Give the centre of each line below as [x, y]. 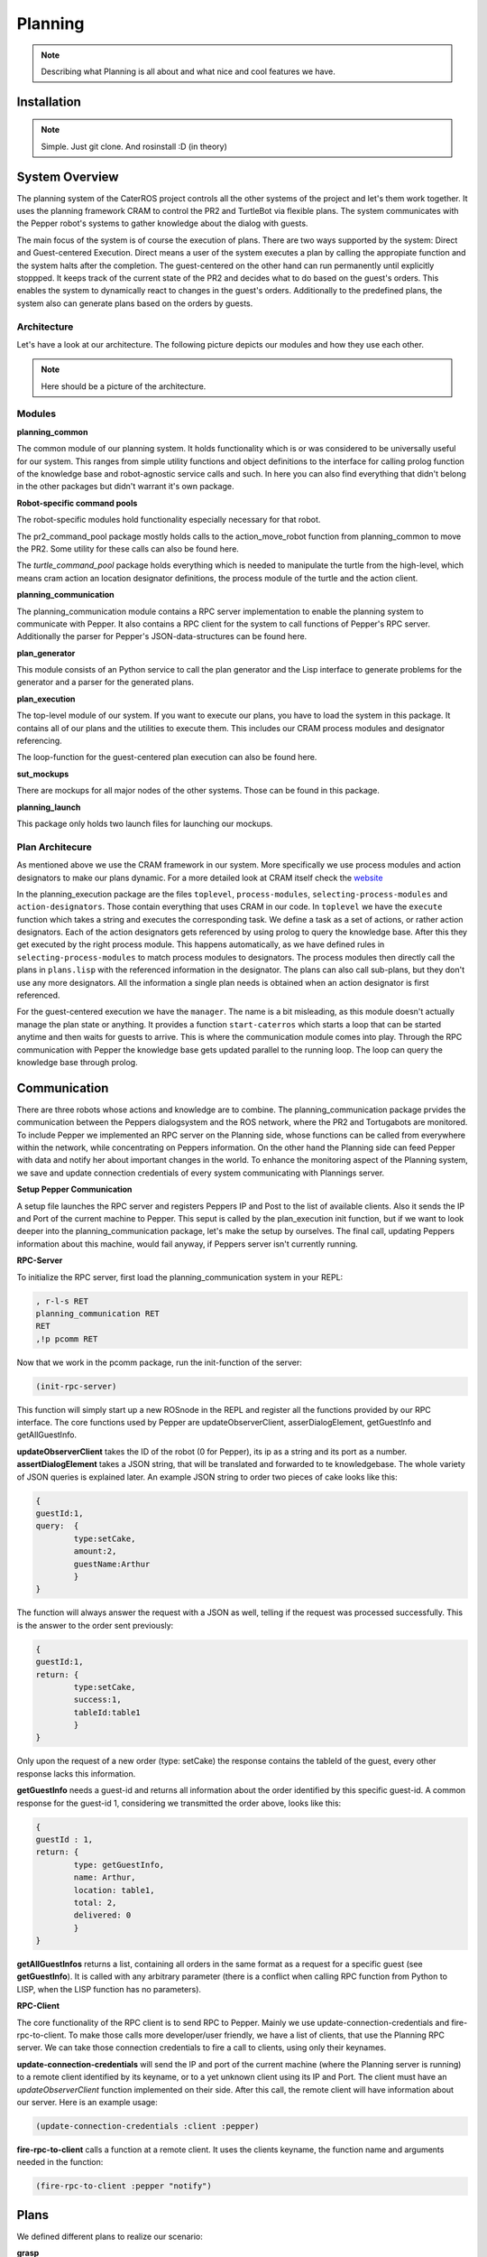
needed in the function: [60, 2162]
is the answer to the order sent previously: [95, 1625]
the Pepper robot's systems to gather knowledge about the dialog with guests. [162, 223]
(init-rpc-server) [76, 1386]
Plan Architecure [54, 847]
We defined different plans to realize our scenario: [110, 2236]
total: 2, [95, 1902]
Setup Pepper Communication [74, 1189]
